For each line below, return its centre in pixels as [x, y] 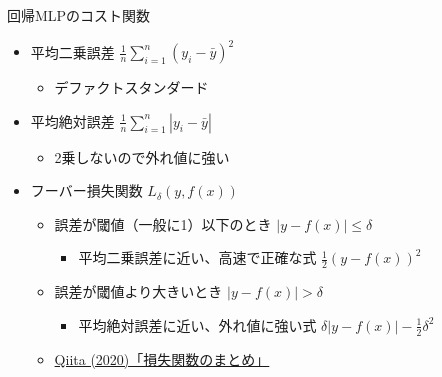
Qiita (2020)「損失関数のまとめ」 [162, 358]
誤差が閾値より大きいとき [138, 291]
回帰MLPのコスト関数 [79, 15]
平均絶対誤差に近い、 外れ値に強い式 [197, 324]
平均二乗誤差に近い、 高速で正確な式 [197, 257]
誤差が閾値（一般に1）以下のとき [163, 223]
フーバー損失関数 [86, 190]
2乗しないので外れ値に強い [142, 156]
